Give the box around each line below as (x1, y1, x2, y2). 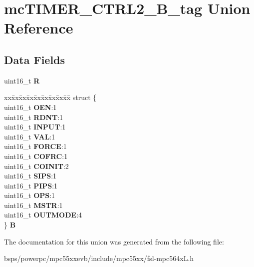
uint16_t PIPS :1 (4, 180, 58, 190)
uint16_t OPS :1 (4, 190, 55, 200)
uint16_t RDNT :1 (4, 111, 63, 122)
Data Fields (4, 51, 65, 67)
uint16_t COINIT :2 (4, 160, 69, 171)
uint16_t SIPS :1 (4, 170, 57, 181)
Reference (4, 17, 73, 38)
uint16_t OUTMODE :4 (4, 209, 82, 220)
